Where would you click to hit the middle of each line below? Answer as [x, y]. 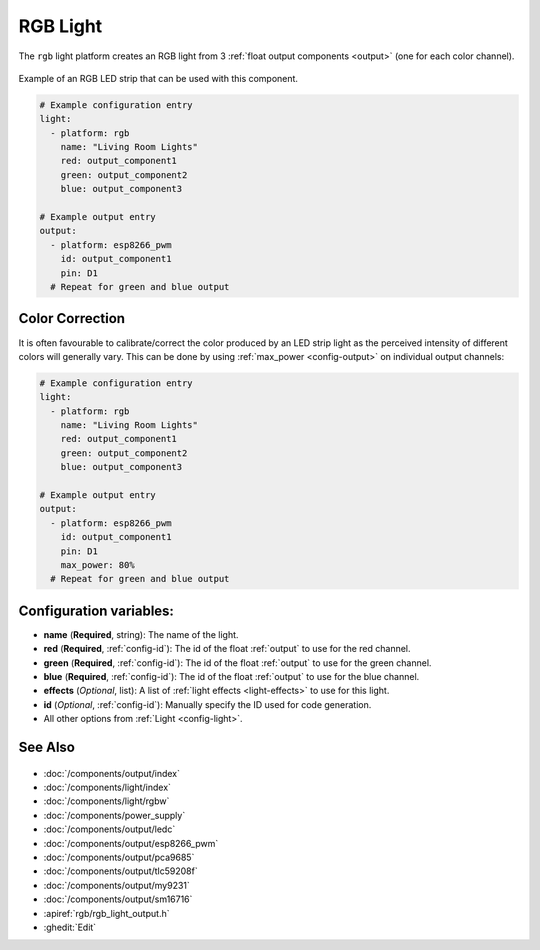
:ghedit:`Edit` [70, 927]
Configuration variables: [96, 610]
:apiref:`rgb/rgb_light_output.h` [106, 913]
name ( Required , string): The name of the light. [141, 634]
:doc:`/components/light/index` [107, 787]
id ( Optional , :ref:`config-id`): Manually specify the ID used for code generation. [207, 704]
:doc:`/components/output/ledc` [109, 829]
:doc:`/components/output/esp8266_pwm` [131, 843]
